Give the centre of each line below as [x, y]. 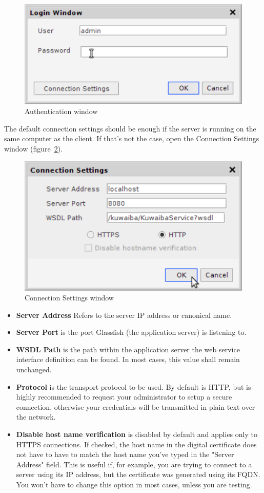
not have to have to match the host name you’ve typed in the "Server [125, 454]
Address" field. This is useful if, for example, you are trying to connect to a [134, 464]
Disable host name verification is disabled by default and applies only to [137, 434]
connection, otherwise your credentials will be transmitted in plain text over [136, 406]
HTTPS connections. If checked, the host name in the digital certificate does [136, 444]
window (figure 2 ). [34, 148]
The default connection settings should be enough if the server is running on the [130, 128]
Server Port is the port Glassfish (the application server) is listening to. [131, 332]
